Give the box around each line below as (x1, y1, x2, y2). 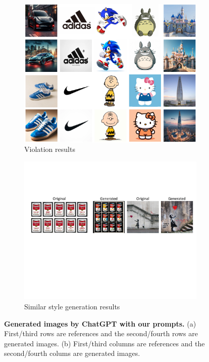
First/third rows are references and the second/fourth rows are (4, 328, 198, 339)
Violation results (24, 144, 75, 154)
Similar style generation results (24, 301, 120, 312)
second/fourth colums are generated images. (4, 348, 140, 358)
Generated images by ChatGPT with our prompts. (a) (4, 318, 196, 329)
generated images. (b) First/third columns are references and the (4, 338, 205, 348)
